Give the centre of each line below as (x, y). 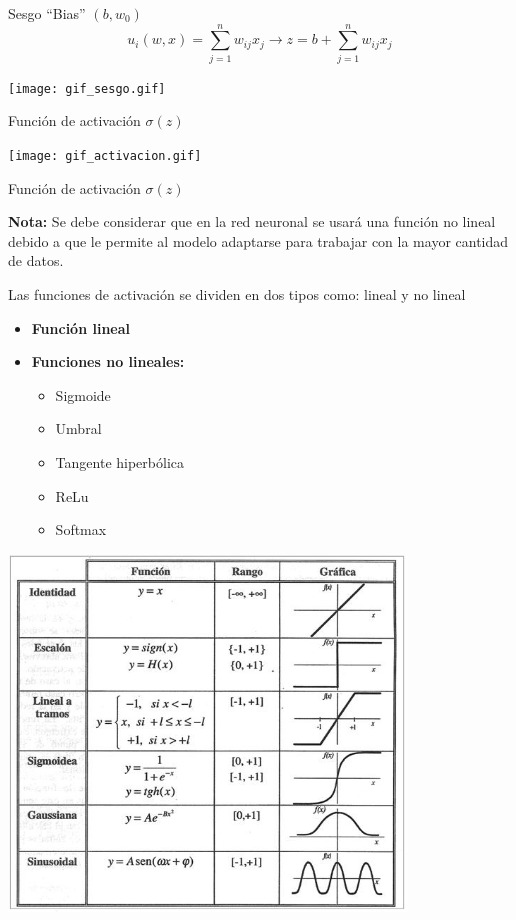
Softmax (81, 529)
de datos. (36, 260)
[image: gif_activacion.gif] (105, 155)
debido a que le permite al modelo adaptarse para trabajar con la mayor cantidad (258, 240)
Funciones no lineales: (108, 361)
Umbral (78, 428)
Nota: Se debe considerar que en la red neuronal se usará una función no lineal (252, 221)
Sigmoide (83, 394)
